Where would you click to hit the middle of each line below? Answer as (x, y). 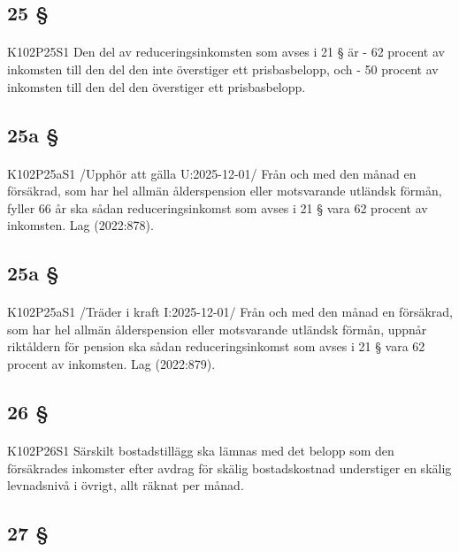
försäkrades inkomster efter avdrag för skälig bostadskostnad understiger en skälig (229, 468)
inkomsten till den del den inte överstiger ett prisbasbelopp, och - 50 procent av (223, 69)
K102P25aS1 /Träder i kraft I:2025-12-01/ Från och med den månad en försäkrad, (230, 312)
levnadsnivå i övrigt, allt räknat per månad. (126, 485)
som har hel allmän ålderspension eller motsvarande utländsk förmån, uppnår (217, 329)
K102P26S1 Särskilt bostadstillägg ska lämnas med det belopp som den (201, 451)
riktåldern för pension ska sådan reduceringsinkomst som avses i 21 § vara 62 (216, 346)
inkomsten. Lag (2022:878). (80, 225)
